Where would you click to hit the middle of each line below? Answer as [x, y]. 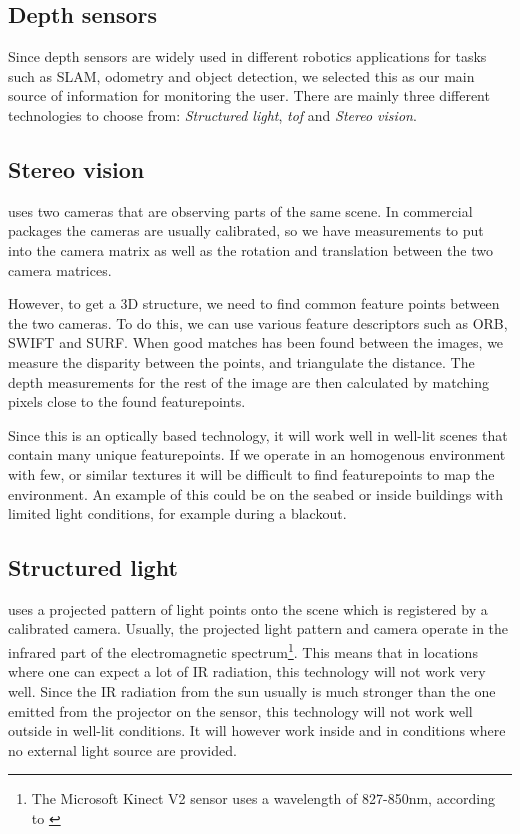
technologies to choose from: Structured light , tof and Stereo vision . [212, 114]
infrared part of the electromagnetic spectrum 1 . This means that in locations [243, 650]
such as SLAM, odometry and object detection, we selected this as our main [241, 75]
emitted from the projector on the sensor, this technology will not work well [240, 710]
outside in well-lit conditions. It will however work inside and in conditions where [257, 730]
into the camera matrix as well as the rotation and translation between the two [250, 249]
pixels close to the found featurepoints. [127, 401]
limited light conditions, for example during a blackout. [177, 513]
